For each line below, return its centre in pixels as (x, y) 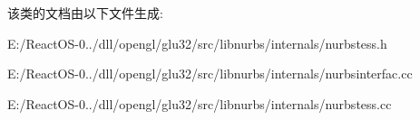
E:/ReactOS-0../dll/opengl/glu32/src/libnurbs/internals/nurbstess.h (197, 43)
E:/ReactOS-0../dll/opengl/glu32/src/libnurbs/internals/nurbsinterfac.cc (210, 74)
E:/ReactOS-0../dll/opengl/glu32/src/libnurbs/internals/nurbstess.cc (200, 103)
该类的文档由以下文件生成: (85, 13)
